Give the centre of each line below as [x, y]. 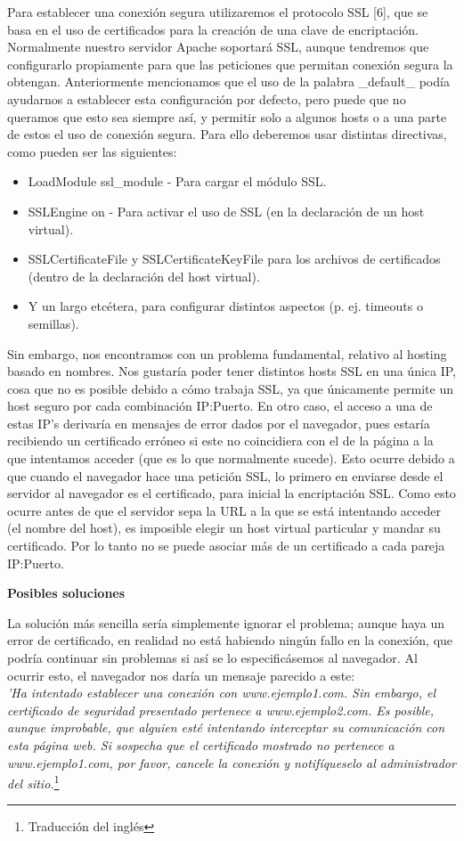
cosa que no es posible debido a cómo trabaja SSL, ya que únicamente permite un [230, 388]
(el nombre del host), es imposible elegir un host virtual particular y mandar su [224, 528]
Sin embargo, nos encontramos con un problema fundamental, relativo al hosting [227, 353]
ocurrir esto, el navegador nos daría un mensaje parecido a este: [181, 675]
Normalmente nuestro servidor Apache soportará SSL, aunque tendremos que [218, 47]
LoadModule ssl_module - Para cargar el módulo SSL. [177, 181]
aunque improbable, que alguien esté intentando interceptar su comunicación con [226, 727]
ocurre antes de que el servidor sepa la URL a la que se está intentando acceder [224, 510]
